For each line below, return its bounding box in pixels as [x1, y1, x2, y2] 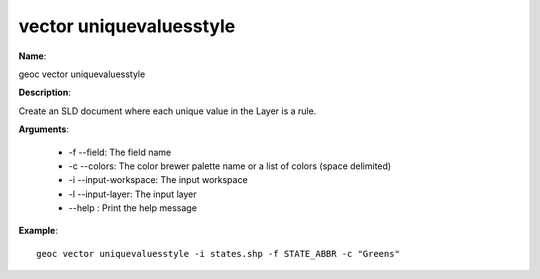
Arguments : [18, 123, 70, 135]
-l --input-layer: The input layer [68, 188, 197, 200]
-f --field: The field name [68, 146, 172, 158]
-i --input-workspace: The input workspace [68, 174, 249, 186]
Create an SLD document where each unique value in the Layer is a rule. [18, 105, 317, 117]
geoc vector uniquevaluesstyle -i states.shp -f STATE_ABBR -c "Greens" [36, 248, 400, 259]
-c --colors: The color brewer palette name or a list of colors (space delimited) [68, 160, 392, 172]
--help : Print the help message [68, 202, 197, 214]
